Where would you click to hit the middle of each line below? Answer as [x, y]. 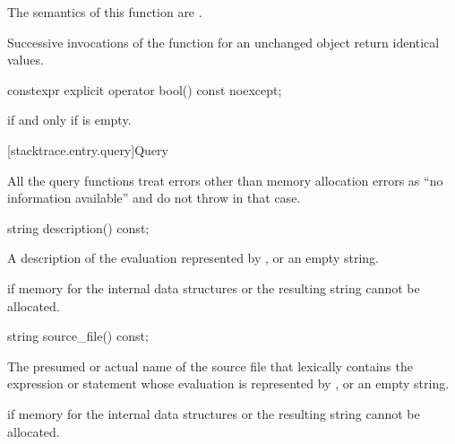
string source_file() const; [78, 336]
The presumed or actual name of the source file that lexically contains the [210, 366]
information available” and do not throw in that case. [154, 198]
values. [26, 60]
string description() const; [78, 227]
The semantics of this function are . [105, 12]
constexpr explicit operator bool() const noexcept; [145, 89]
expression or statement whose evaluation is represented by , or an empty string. [228, 383]
